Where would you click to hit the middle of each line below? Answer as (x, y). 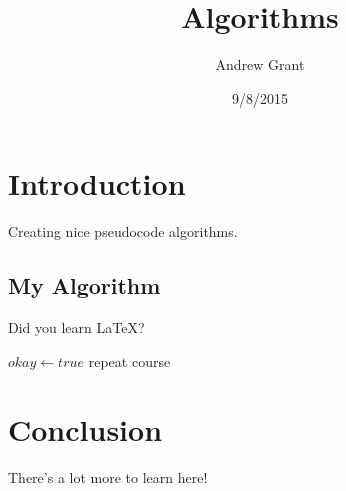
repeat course (129, 360)
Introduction (97, 183)
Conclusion (85, 429)
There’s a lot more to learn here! (108, 477)
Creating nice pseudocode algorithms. (123, 231)
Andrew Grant (260, 64)
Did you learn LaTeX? (76, 327)
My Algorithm (84, 285)
